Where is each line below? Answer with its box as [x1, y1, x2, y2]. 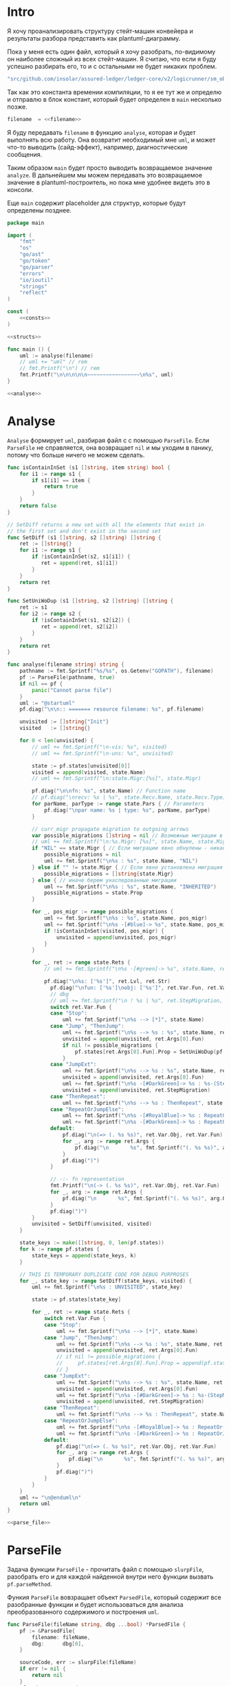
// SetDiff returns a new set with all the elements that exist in [7, 521, 205, 528]
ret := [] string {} [19, 541, 72, 548]
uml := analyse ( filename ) [19, 352, 94, 359]
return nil [32, 1672, 63, 1679]
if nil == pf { [19, 680, 63, 687]
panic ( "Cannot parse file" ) [32, 687, 112, 693]
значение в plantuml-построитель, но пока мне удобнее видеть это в [7, 178, 210, 186]
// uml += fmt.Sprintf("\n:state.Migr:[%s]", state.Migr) [32, 775, 201, 782]
